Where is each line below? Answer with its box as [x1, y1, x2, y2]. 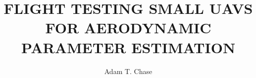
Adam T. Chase [104, 66, 153, 76]
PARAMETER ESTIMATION [21, 37, 236, 57]
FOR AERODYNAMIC [45, 17, 211, 38]
